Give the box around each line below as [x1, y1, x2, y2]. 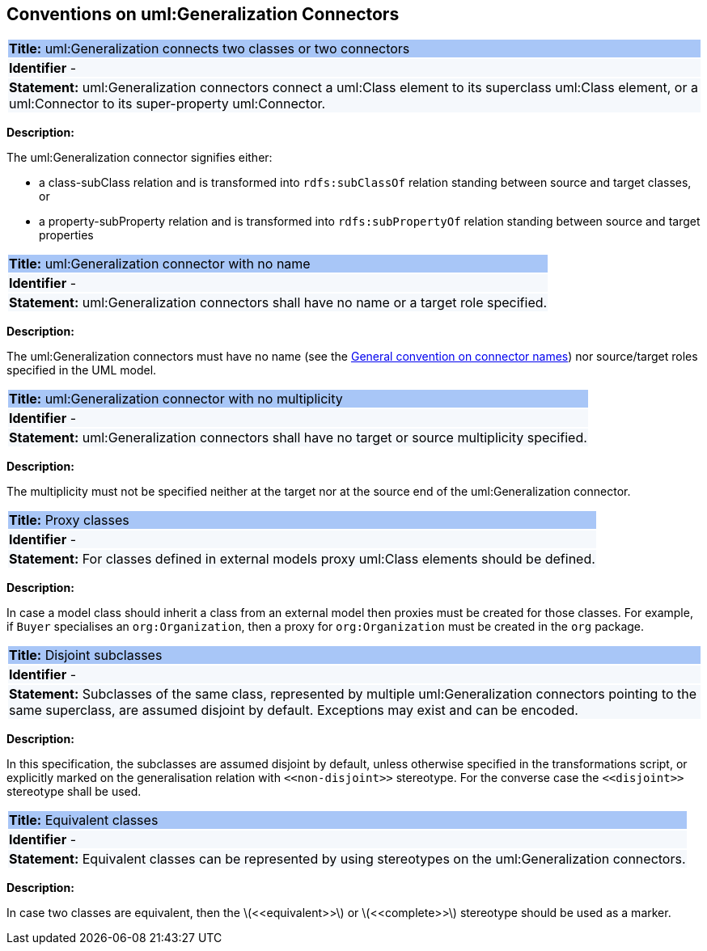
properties [39, 228, 94, 243]
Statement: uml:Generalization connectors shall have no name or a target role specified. [9, 294, 548, 311]
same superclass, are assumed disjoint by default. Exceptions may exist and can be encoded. [9, 702, 578, 719]
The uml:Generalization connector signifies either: [6, 150, 273, 165]
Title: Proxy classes [9, 512, 129, 529]
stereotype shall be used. [6, 784, 142, 799]
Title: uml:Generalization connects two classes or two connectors [9, 40, 410, 57]
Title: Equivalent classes [9, 812, 159, 829]
